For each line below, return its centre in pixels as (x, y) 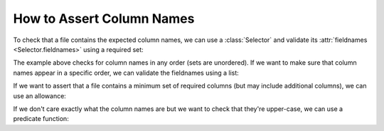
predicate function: (41, 119)
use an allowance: (40, 95)
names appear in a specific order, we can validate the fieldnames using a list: (126, 73)
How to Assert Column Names (104, 19)
